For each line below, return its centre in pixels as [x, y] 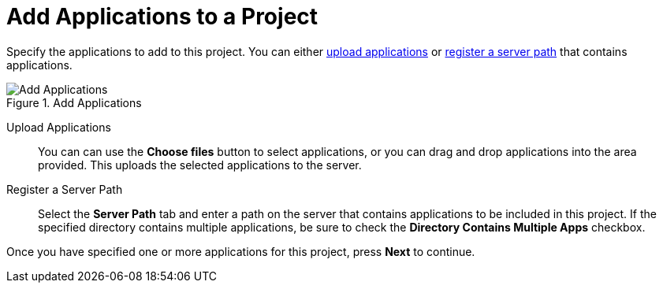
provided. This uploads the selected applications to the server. [200, 165]
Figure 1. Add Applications [74, 102]
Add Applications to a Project [162, 17]
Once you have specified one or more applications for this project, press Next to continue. [241, 251]
